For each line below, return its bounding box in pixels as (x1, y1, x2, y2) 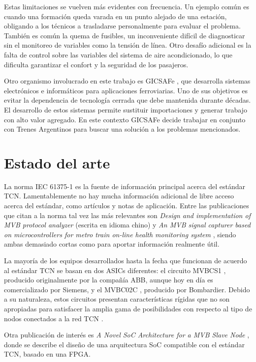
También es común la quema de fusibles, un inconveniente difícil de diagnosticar (4, 30, 245, 40)
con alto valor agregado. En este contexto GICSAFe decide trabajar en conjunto (4, 114, 246, 124)
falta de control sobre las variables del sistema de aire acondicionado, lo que (4, 49, 233, 59)
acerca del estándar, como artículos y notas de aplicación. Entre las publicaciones (4, 200, 249, 211)
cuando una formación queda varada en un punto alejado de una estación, (4, 11, 227, 21)
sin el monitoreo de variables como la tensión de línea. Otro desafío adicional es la (4, 40, 252, 50)
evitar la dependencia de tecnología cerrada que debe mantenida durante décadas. (4, 95, 251, 105)
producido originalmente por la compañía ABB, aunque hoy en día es (4, 275, 213, 285)
